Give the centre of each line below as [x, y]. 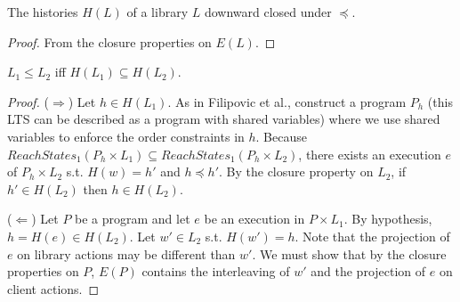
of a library [157, 12]
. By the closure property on [296, 171]
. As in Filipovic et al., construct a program [287, 101]
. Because [281, 136]
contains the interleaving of [216, 271]
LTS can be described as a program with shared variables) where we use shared [224, 119]
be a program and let [133, 219]
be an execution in [254, 219]
